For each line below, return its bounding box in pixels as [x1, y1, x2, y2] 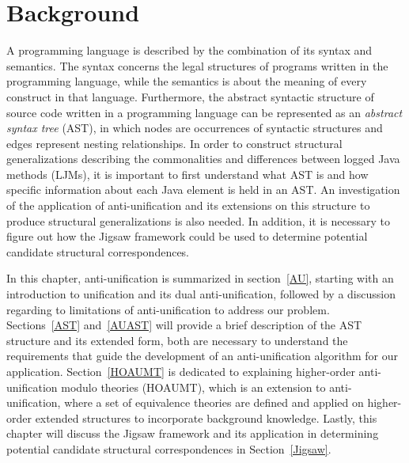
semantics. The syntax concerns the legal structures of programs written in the [6, 57, 388, 74]
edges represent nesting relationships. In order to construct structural [6, 135, 343, 151]
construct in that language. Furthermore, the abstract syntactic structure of [6, 88, 374, 104]
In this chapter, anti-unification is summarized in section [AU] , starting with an [6, 270, 394, 287]
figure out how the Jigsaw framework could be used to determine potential [6, 228, 368, 245]
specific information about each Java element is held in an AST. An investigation [6, 181, 400, 198]
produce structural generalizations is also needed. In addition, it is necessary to [6, 212, 390, 229]
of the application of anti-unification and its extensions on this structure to [6, 197, 370, 214]
